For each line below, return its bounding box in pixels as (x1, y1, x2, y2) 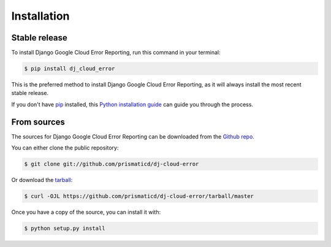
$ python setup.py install (24, 225, 105, 232)
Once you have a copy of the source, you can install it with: (11, 208, 161, 216)
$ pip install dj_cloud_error (24, 65, 115, 72)
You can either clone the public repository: (11, 144, 119, 151)
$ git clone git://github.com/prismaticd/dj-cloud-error (24, 161, 199, 168)
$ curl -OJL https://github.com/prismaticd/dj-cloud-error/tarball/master (24, 193, 254, 200)
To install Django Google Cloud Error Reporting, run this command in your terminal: (11, 49, 221, 56)
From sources (11, 116, 66, 127)
